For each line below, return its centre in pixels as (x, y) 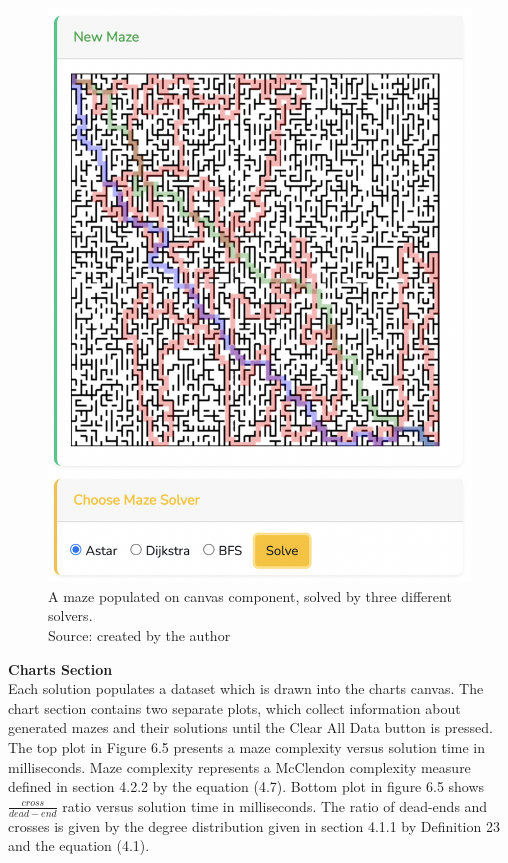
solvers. (70, 615)
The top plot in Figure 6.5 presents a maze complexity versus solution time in (247, 747)
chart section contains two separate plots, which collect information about (234, 707)
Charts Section (60, 668)
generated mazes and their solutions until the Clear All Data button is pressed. (250, 727)
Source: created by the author (139, 635)
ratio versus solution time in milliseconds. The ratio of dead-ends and (275, 805)
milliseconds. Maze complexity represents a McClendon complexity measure (239, 766)
